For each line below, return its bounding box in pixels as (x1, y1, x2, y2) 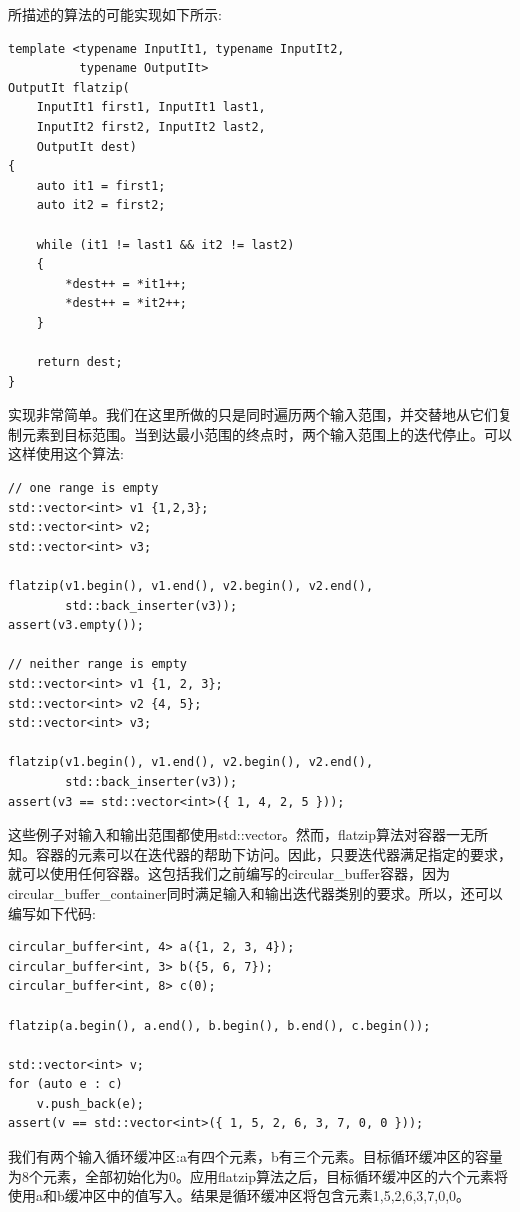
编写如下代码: (8, 902, 96, 923)
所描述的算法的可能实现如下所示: (8, 4, 222, 24)
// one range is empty (8, 481, 159, 496)
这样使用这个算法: (8, 443, 124, 464)
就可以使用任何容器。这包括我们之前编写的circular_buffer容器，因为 (8, 863, 450, 884)
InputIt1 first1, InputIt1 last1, (36, 100, 266, 115)
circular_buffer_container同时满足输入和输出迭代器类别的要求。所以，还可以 (8, 882, 503, 903)
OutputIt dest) (36, 139, 137, 154)
